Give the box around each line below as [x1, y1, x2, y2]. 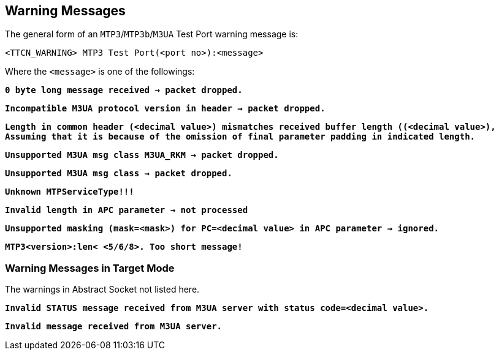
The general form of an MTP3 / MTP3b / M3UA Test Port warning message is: [5, 29, 299, 40]
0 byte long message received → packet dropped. [5, 85, 243, 95]
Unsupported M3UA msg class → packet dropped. [5, 168, 232, 179]
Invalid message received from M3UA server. [5, 321, 223, 332]
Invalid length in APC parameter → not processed [5, 205, 248, 215]
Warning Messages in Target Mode [5, 261, 175, 274]
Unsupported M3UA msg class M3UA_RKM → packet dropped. [5, 150, 279, 160]
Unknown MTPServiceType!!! [5, 187, 134, 197]
